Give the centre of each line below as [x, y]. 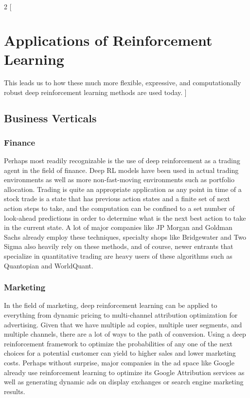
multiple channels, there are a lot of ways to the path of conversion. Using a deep [125, 334]
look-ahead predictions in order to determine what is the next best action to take [125, 218]
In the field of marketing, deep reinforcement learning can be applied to [111, 305]
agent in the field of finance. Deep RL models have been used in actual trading [121, 170]
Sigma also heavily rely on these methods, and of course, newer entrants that [119, 246]
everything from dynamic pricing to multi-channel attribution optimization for [121, 315]
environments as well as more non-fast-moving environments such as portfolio [119, 180]
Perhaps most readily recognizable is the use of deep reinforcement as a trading [122, 161]
